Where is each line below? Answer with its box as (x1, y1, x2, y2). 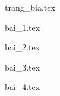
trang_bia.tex (5, 1, 55, 13)
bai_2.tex (5, 41, 40, 53)
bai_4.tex (5, 81, 40, 93)
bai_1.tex (5, 21, 40, 33)
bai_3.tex (5, 60, 40, 73)
